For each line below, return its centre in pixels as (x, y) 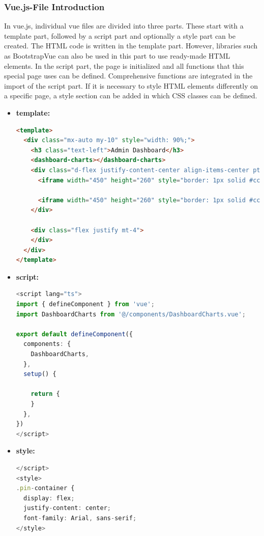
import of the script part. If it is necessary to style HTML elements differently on (131, 85)
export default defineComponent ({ (74, 334)
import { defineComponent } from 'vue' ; (85, 304)
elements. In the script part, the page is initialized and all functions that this (124, 65)
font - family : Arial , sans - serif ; (80, 518)
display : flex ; (49, 498)
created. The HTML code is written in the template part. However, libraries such (131, 46)
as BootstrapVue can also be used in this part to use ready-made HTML (117, 56)
